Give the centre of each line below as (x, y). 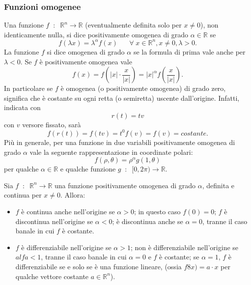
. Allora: (73, 195)
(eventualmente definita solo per (133, 25)
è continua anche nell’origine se (68, 211)
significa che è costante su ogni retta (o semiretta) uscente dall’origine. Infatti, (122, 98)
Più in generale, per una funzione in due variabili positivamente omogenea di (120, 142)
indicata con (22, 107)
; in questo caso (157, 211)
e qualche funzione (88, 169)
